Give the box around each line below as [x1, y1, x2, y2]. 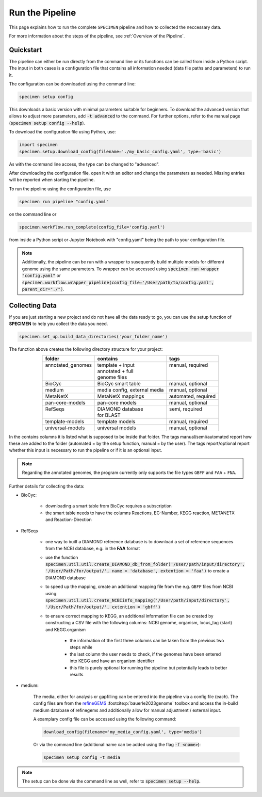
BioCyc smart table [97, 380, 141, 387]
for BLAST [97, 411, 121, 418]
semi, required [169, 406, 202, 412]
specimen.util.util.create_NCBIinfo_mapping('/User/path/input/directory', [45, 598, 230, 603]
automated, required [169, 393, 216, 400]
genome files [97, 374, 127, 380]
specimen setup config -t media [43, 754, 121, 760]
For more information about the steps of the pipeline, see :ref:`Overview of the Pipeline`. [9, 33, 185, 39]
